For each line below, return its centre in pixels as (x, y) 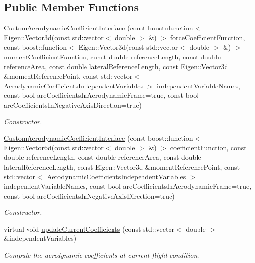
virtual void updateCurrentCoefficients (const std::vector (89, 228)
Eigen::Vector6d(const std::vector (54, 147)
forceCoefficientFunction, (208, 37)
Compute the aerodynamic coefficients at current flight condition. (102, 255)
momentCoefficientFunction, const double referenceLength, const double (112, 56)
